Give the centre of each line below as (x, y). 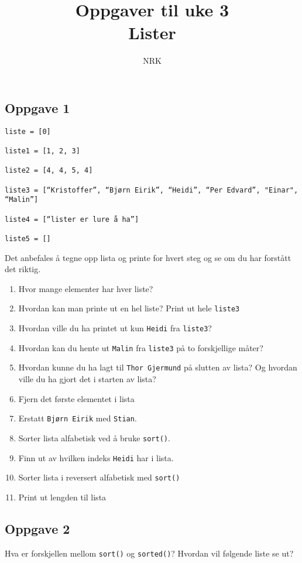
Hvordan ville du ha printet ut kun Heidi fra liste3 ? (115, 328)
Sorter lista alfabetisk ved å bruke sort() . (94, 437)
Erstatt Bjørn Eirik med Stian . (78, 418)
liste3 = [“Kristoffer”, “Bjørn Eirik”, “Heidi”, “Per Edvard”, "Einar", (152, 190)
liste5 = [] (28, 238)
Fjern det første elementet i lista (76, 398)
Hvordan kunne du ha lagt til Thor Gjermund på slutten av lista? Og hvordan (158, 367)
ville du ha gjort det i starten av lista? (87, 379)
